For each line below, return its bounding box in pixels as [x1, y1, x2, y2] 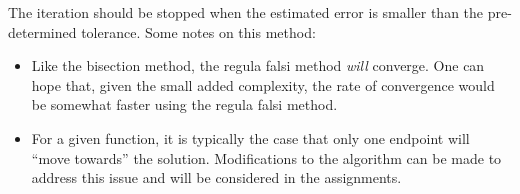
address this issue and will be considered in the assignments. [31, 167, 402, 188]
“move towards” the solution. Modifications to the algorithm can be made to [31, 147, 502, 168]
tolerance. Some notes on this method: [81, 21, 316, 42]
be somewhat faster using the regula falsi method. [31, 94, 338, 115]
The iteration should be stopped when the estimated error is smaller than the [8, 2, 484, 22]
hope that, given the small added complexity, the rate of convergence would [31, 74, 495, 95]
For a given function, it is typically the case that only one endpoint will [31, 127, 470, 148]
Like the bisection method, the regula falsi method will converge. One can [31, 55, 485, 76]
